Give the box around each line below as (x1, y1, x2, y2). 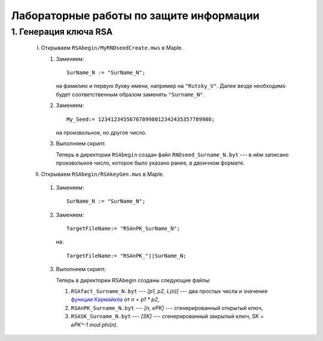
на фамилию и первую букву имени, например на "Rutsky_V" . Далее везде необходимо (56, 83, 286, 90)
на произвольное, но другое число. (56, 129, 147, 136)
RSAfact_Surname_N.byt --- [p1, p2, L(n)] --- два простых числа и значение (71, 288, 268, 295)
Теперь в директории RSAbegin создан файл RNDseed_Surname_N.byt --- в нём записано (56, 151, 289, 158)
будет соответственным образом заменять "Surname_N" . (56, 90, 205, 98)
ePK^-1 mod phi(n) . (71, 321, 118, 328)
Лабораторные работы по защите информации (11, 9, 260, 22)
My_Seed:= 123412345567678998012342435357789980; (66, 115, 215, 123)
